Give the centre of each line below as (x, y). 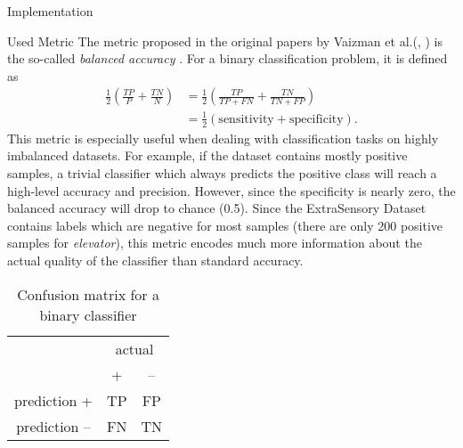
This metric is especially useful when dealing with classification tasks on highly (223, 138)
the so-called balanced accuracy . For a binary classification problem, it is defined (227, 58)
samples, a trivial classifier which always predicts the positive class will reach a (222, 172)
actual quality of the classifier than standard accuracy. (155, 260)
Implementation (50, 11)
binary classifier (88, 314)
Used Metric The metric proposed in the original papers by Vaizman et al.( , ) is (225, 41)
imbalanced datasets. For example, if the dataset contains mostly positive (207, 155)
